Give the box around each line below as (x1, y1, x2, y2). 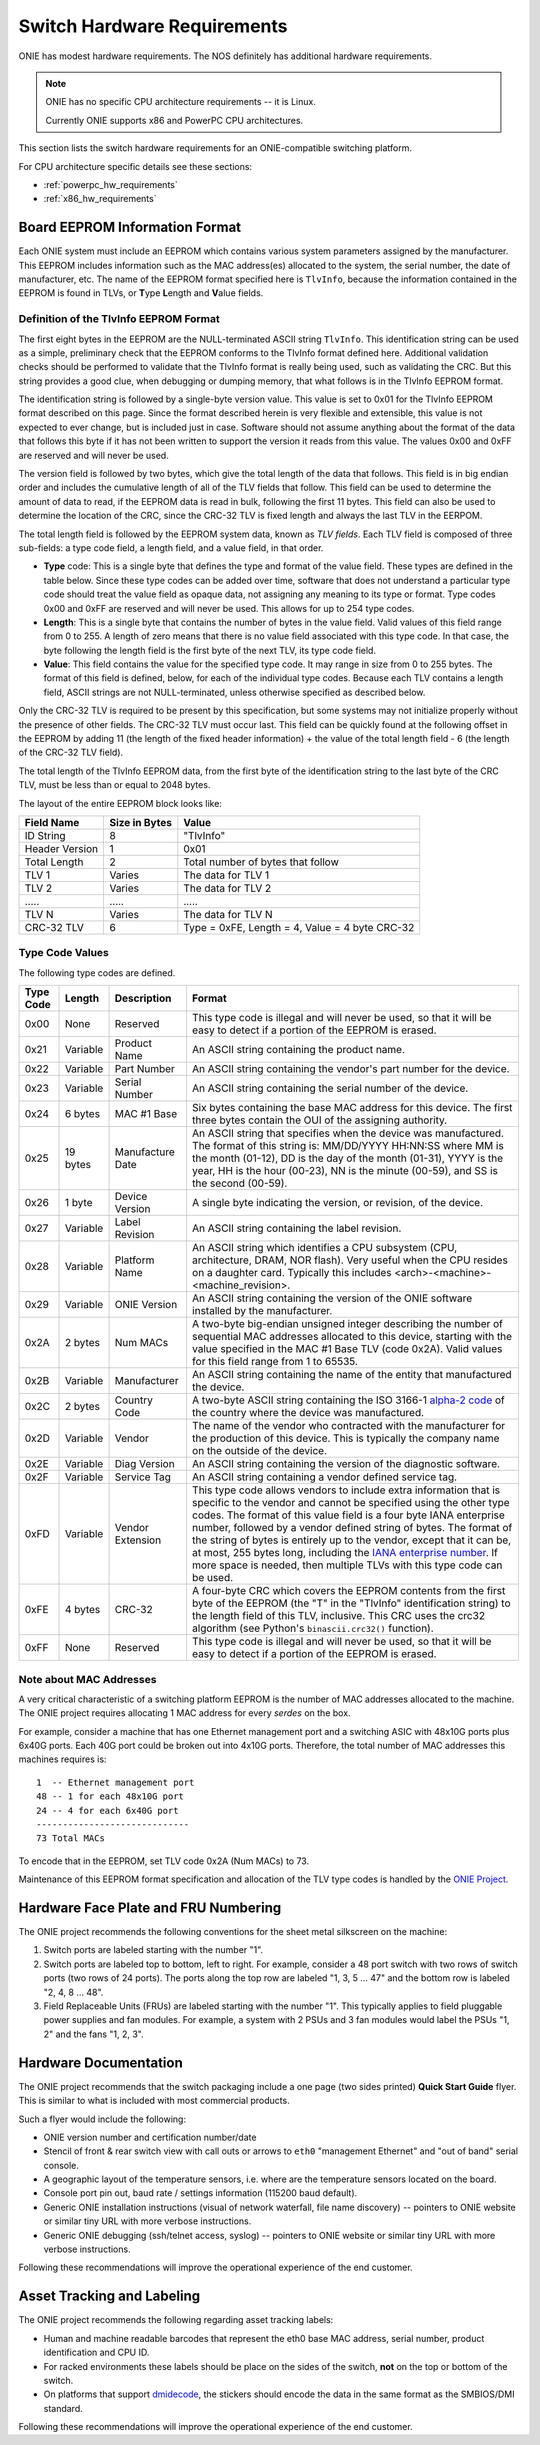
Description (114, 991, 172, 1005)
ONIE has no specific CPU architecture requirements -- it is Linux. (45, 96, 317, 108)
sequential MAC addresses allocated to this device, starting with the (191, 1330, 513, 1344)
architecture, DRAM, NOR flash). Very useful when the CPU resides (191, 1253, 509, 1267)
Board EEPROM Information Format (18, 219, 242, 236)
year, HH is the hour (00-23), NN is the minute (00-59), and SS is (191, 1164, 499, 1178)
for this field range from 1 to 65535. (191, 1355, 359, 1369)
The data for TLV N (183, 908, 274, 921)
